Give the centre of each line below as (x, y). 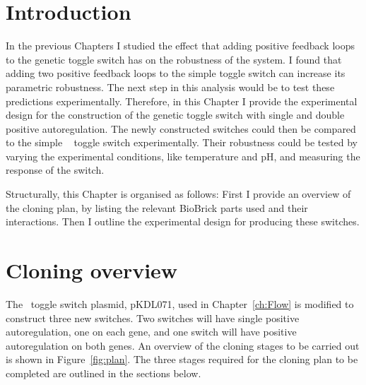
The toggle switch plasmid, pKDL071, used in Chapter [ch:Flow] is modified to (180, 303)
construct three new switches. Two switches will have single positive (153, 318)
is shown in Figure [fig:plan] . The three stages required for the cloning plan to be (182, 359)
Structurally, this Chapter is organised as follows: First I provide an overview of (178, 194)
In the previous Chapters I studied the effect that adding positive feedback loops (180, 46)
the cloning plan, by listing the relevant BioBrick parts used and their (157, 207)
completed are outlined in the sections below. (104, 373)
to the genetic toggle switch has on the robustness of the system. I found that (174, 59)
